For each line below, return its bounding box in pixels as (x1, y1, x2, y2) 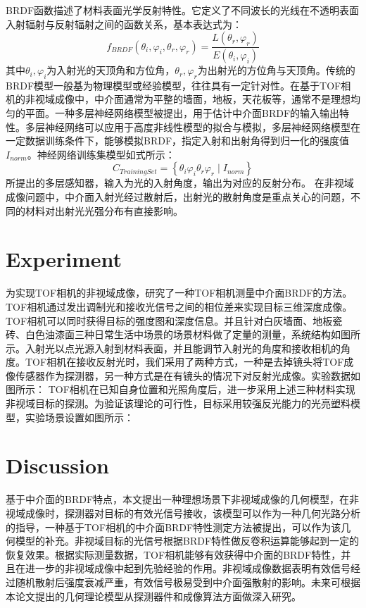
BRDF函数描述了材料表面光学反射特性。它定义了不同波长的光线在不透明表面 (6, 3, 360, 17)
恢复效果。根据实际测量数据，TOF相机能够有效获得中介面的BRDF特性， (6, 547, 341, 562)
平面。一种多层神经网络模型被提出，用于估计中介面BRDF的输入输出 (25, 106, 340, 120)
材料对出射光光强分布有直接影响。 (25, 203, 183, 218)
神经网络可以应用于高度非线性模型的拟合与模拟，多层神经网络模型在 (44, 119, 360, 134)
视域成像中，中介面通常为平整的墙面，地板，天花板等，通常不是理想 (34, 92, 351, 106)
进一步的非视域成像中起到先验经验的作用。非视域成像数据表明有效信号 (25, 561, 351, 576)
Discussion (6, 451, 109, 480)
